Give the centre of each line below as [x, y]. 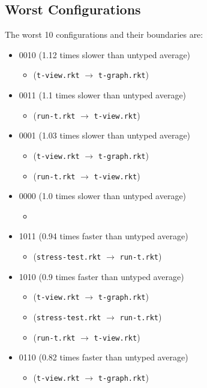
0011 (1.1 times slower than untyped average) [103, 95]
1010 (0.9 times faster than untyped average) [101, 276]
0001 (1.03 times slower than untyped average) [105, 135]
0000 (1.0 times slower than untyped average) [103, 196]
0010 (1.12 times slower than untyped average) [105, 54]
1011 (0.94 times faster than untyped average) [103, 236]
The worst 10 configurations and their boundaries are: [104, 34]
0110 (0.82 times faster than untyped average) [103, 357]
